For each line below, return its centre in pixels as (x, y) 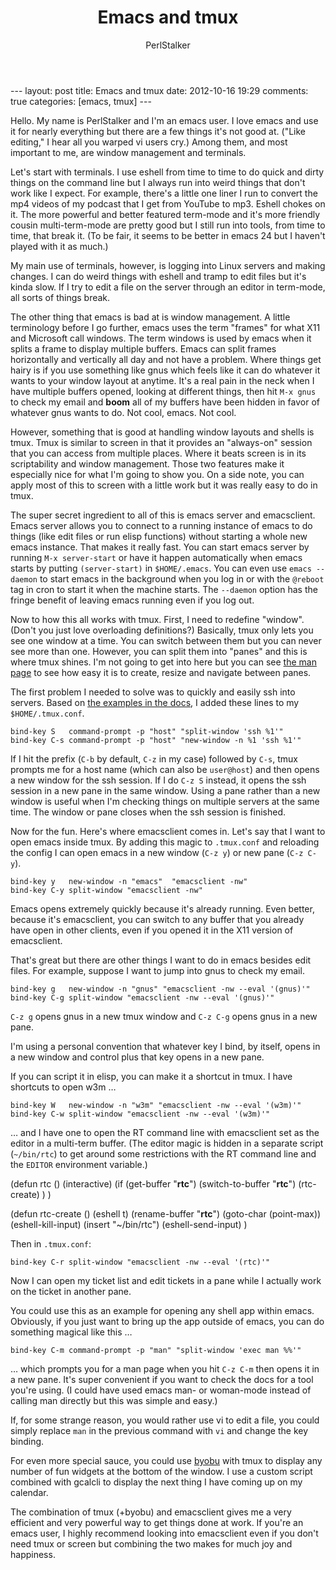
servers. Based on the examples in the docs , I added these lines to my (155, 702)
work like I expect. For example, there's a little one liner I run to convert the (164, 193)
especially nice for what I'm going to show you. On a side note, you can (157, 474)
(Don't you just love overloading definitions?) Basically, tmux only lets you (162, 630)
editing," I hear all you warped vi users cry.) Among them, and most (149, 142)
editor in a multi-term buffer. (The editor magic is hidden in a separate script (167, 1143)
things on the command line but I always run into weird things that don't (158, 182)
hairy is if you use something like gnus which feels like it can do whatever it (165, 370)
